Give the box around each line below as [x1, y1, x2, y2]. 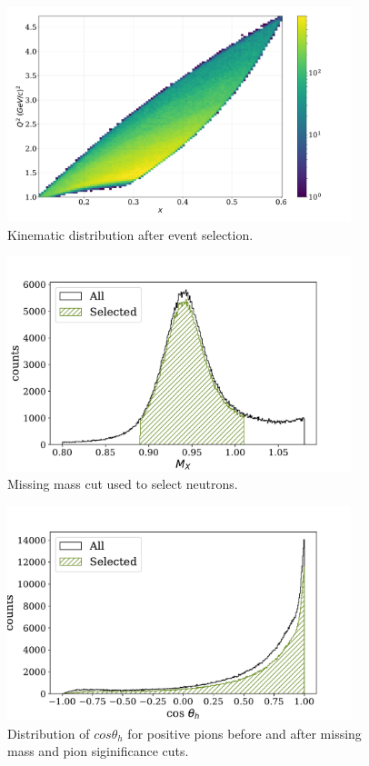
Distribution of [7, 723, 90, 742]
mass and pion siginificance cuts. [7, 741, 189, 761]
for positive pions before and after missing [127, 723, 362, 742]
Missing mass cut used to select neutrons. [7, 474, 238, 493]
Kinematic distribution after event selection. [7, 224, 254, 244]
